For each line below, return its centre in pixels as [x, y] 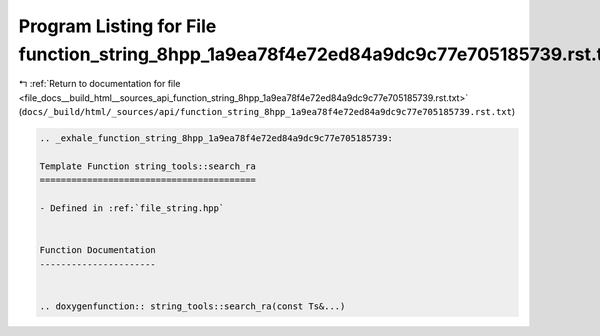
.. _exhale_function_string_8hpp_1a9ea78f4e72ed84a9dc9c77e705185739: [216, 138]
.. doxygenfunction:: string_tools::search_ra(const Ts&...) [192, 306]
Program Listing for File [117, 26]
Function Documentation [98, 250]
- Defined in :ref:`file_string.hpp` [132, 208]
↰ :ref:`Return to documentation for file [99, 84]
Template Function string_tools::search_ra [148, 166]
